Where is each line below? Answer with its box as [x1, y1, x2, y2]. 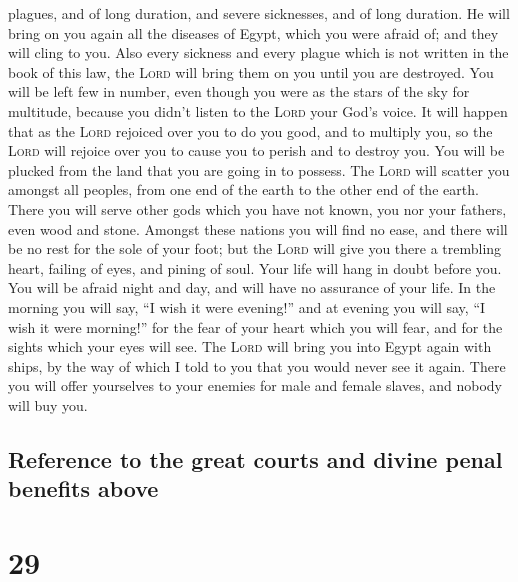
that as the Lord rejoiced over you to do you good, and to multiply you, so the [8, 120, 493, 141]
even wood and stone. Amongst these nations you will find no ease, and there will [8, 218, 508, 239]
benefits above [8, 473, 159, 504]
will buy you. [8, 394, 88, 415]
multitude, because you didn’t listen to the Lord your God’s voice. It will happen [8, 100, 508, 121]
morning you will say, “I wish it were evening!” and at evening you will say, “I [8, 296, 486, 317]
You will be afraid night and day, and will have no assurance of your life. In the [8, 277, 496, 298]
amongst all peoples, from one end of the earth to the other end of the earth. [8, 179, 479, 200]
